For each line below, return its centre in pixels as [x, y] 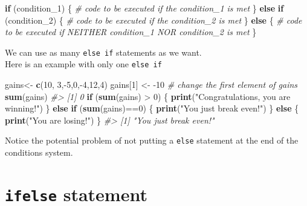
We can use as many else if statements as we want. [103, 52]
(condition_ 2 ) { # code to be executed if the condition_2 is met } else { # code [153, 20]
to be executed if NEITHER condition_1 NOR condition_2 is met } [131, 32]
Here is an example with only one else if [83, 64]
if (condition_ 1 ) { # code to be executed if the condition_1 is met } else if [144, 8]
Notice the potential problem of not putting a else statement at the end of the [152, 140]
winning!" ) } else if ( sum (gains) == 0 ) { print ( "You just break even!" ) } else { [152, 108]
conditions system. [39, 152]
